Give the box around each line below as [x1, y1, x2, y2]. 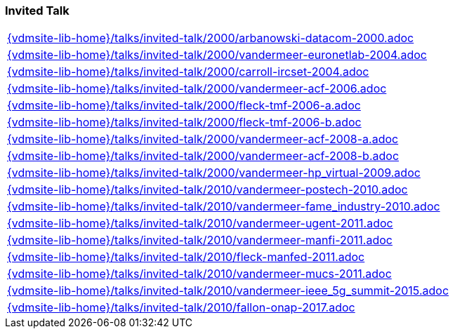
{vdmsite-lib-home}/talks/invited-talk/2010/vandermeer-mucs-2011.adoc [7, 267, 392, 281]
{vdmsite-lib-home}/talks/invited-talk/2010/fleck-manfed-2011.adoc [7, 250, 365, 265]
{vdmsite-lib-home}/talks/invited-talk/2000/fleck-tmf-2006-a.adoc [7, 98, 361, 113]
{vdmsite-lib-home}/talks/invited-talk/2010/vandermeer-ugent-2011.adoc [7, 216, 393, 231]
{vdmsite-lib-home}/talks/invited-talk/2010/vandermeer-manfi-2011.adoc [7, 233, 393, 248]
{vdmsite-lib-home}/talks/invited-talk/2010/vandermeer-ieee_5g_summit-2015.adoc [7, 283, 449, 298]
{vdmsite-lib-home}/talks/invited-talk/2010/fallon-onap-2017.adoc [7, 300, 355, 315]
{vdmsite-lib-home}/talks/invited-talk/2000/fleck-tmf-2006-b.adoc [7, 115, 362, 130]
